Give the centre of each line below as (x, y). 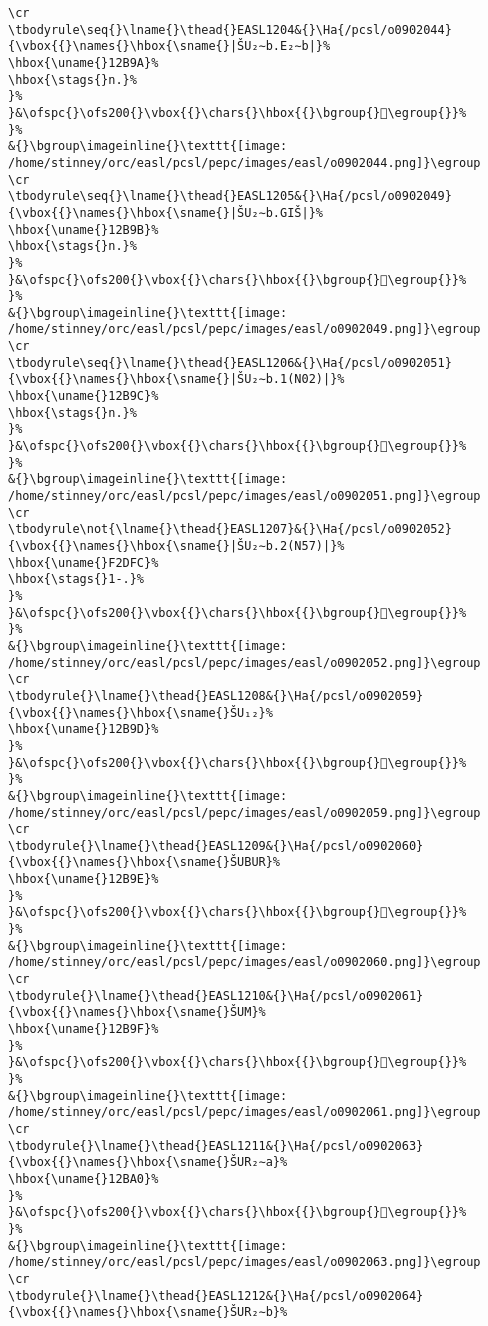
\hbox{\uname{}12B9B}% (83, 229)
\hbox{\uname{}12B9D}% (83, 729)
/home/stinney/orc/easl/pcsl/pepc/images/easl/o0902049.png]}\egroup (244, 329)
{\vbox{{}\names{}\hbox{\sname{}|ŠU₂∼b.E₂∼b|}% (169, 46)
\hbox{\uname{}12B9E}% (83, 879)
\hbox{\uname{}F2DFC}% (83, 562)
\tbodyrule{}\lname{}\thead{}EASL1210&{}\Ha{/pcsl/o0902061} (216, 995)
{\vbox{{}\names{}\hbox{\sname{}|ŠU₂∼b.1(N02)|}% (176, 379)
